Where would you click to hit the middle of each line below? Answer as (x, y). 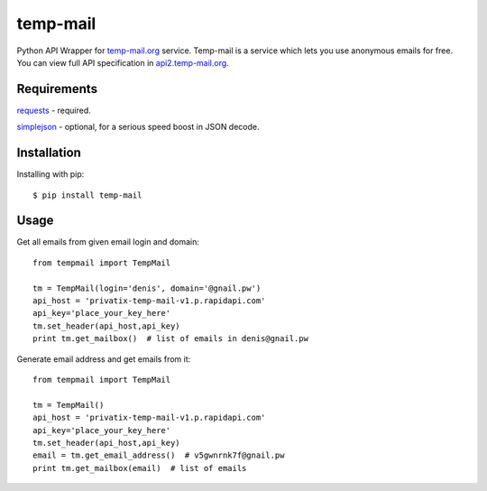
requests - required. (54, 110)
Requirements (57, 89)
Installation (49, 153)
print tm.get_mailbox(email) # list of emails (140, 468)
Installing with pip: (51, 174)
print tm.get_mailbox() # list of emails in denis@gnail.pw (170, 339)
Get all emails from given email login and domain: (108, 242)
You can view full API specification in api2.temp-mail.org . (123, 62)
